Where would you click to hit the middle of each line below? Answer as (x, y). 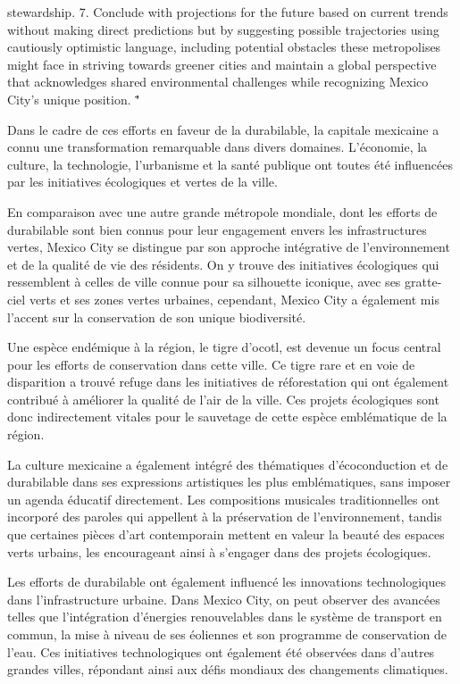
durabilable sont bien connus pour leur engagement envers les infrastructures (217, 229)
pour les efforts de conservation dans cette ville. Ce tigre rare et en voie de (211, 364)
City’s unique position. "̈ (74, 99)
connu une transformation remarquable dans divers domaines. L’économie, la (217, 147)
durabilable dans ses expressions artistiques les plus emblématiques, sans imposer (229, 482)
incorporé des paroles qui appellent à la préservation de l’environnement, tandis (225, 517)
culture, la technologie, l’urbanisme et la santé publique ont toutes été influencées (230, 164)
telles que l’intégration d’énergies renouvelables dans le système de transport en (225, 617)
